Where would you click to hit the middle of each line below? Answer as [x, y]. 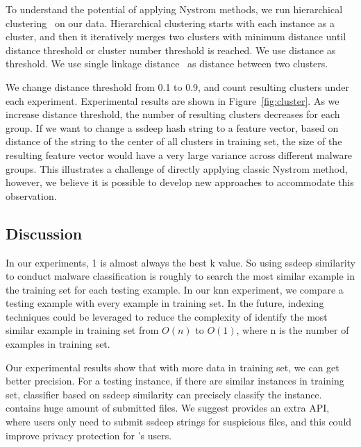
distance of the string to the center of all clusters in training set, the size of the [174, 141]
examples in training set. [58, 344]
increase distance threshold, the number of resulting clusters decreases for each [173, 114]
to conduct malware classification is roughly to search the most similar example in [180, 276]
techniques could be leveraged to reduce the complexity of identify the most [167, 316]
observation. [31, 195]
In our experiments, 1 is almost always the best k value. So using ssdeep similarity [180, 262]
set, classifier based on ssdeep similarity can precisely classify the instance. [164, 394]
